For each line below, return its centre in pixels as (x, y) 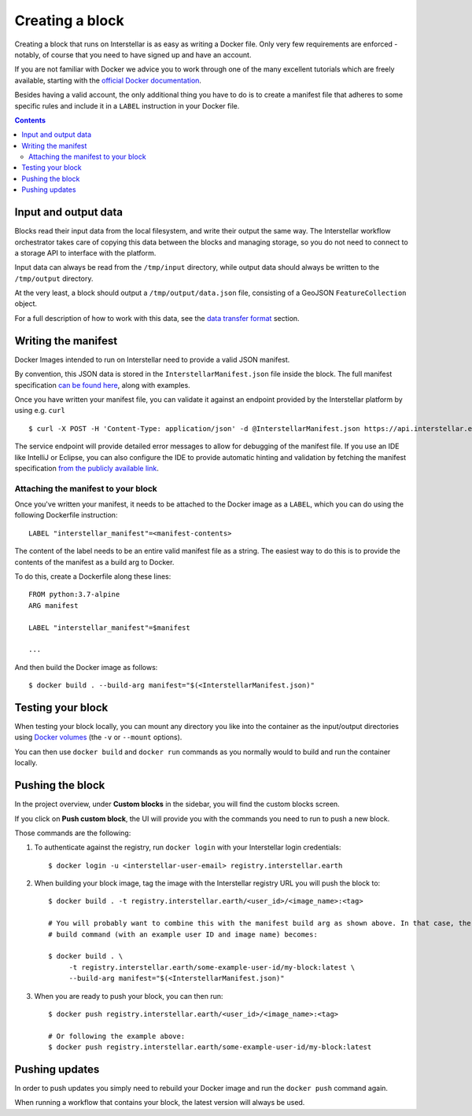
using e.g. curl (40, 411)
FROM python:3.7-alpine (74, 595)
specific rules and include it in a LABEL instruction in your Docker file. (127, 105)
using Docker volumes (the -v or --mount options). (98, 737)
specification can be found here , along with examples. (102, 385)
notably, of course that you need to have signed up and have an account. (133, 54)
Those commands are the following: (73, 833)
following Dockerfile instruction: (66, 515)
